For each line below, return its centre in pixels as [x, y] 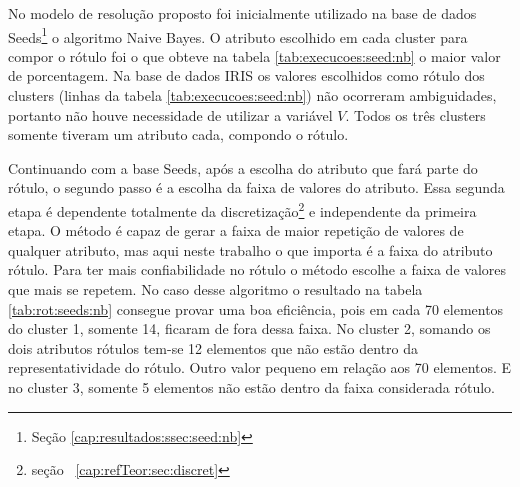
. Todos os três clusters [415, 114]
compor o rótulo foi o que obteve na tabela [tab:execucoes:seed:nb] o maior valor [254, 55]
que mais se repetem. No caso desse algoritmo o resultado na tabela [215, 289]
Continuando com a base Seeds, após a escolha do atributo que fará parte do [243, 167]
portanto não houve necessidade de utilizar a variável [170, 114]
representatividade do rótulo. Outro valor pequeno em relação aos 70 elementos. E [260, 367]
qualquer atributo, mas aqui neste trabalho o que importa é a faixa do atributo [250, 249]
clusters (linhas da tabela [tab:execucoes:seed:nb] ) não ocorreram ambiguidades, [252, 95]
